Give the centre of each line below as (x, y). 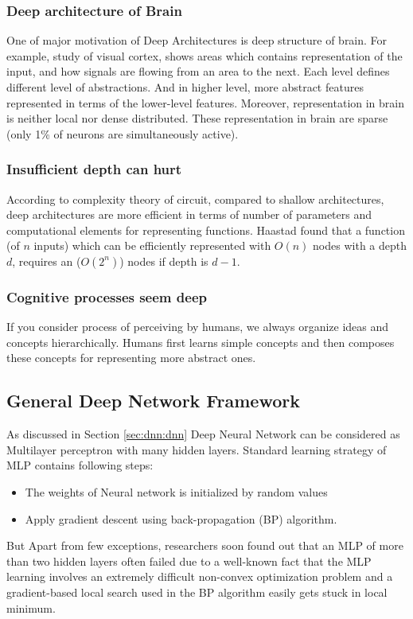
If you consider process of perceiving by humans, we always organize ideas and (198, 327)
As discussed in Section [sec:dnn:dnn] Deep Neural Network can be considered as (203, 434)
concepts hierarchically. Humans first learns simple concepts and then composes (201, 342)
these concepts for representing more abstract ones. (131, 358)
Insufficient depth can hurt (94, 169)
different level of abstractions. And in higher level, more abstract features (185, 87)
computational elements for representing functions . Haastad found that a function (206, 230)
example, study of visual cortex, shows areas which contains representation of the (205, 55)
